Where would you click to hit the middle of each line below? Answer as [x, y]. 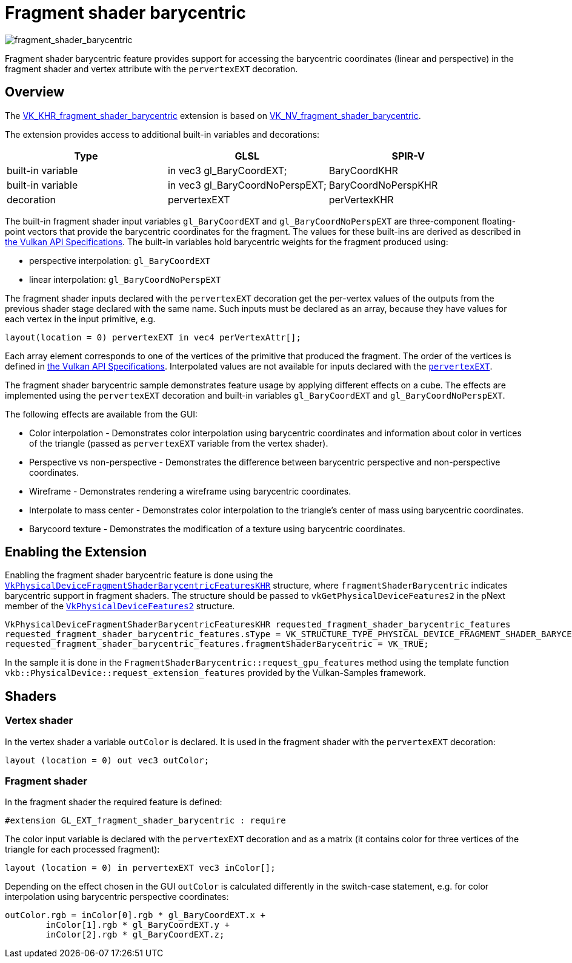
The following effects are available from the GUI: [101, 414]
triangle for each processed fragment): [82, 850]
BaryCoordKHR [363, 170]
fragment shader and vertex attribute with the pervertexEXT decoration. [151, 69]
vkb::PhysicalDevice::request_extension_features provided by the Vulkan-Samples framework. [215, 673]
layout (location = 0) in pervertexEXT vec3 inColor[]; [140, 868]
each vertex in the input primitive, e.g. [80, 319]
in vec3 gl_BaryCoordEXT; [227, 170]
